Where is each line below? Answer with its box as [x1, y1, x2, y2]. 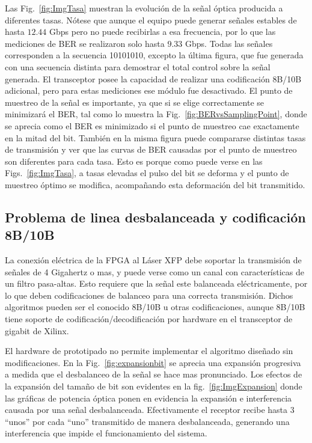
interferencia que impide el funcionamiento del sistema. [5, 427, 207, 439]
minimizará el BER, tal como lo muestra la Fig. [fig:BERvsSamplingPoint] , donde [5, 108, 307, 120]
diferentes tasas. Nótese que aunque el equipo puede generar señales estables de [5, 13, 297, 26]
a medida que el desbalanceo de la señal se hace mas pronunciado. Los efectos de [5, 368, 302, 380]
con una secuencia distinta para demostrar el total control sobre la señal [5, 60, 271, 73]
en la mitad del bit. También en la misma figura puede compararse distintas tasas [5, 131, 306, 144]
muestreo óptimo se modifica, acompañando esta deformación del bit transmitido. [5, 178, 305, 191]
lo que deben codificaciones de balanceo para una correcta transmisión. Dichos [5, 289, 293, 301]
